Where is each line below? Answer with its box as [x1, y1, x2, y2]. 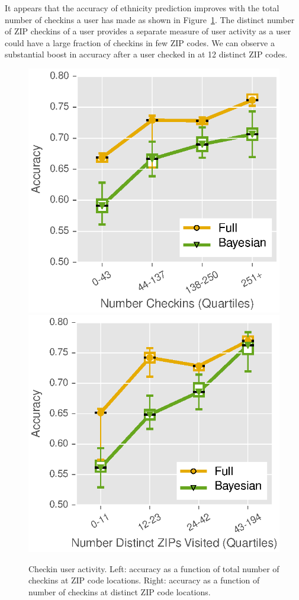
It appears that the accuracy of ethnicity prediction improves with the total [5, 2, 279, 14]
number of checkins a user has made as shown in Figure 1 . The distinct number [5, 13, 295, 25]
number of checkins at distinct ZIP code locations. [28, 585, 211, 598]
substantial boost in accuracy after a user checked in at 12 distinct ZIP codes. [5, 48, 288, 60]
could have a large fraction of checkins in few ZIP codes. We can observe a [5, 36, 275, 49]
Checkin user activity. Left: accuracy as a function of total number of [28, 562, 279, 575]
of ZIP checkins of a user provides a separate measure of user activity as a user [5, 25, 291, 37]
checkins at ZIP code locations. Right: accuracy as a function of [28, 574, 260, 586]
